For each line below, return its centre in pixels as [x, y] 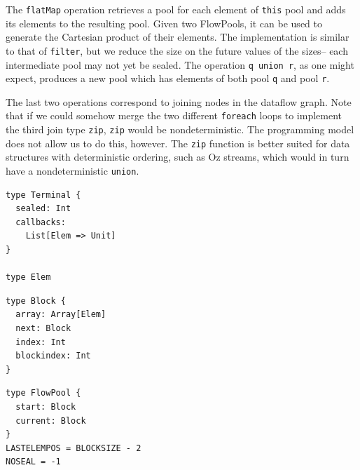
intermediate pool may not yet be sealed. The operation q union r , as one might [180, 64]
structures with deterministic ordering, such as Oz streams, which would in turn [178, 157]
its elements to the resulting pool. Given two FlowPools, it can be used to [164, 23]
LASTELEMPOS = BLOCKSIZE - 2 [74, 448]
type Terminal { [43, 195]
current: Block [51, 421]
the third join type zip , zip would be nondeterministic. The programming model [180, 129]
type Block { [36, 301]
